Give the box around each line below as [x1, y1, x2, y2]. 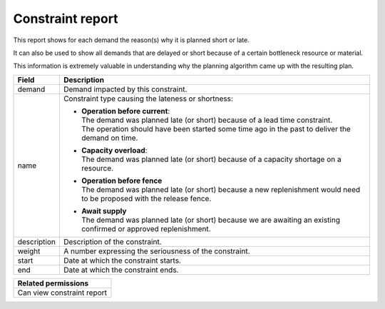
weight [17, 246, 41, 256]
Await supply [81, 206, 127, 216]
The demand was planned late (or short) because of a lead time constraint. [81, 115, 333, 125]
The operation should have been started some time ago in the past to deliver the [81, 123, 351, 133]
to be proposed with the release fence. [81, 193, 212, 203]
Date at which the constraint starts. [63, 255, 182, 265]
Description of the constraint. [63, 236, 162, 246]
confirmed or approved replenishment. [81, 223, 211, 233]
